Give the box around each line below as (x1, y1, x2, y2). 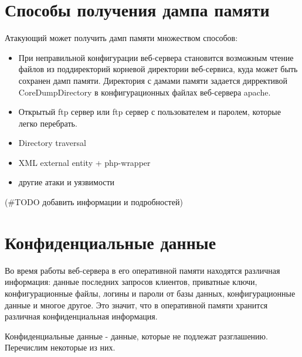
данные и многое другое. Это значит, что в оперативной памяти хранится (5, 298, 268, 311)
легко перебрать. (18, 117, 77, 129)
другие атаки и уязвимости (18, 176, 115, 188)
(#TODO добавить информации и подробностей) (5, 196, 183, 208)
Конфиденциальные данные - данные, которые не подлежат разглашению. (5, 329, 268, 342)
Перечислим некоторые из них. (5, 341, 116, 353)
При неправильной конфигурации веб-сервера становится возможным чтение (18, 51, 294, 63)
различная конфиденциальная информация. (5, 310, 158, 322)
